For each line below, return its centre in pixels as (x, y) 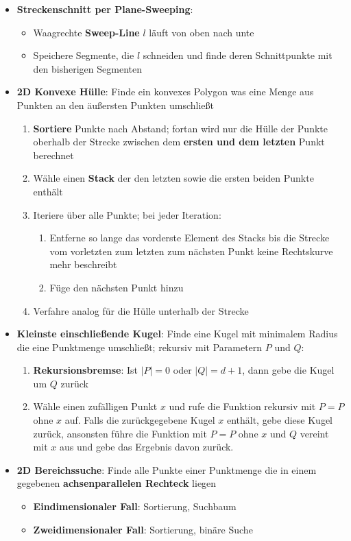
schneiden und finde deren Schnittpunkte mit (238, 55)
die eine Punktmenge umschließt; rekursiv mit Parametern (140, 347)
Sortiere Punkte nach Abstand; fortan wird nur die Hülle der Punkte (180, 128)
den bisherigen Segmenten (87, 68)
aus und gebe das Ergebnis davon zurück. (146, 447)
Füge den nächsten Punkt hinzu (117, 287)
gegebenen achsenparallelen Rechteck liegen (117, 483)
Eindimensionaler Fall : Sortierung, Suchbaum (135, 506)
